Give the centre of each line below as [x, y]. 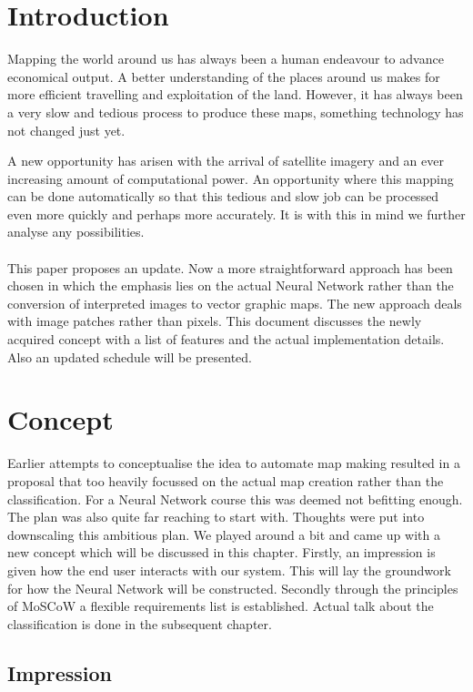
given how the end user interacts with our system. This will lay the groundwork [229, 570]
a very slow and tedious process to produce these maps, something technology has [236, 112]
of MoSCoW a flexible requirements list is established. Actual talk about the [221, 606]
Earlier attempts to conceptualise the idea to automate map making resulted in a [234, 463]
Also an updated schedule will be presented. [130, 356]
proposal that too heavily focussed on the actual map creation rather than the [226, 480]
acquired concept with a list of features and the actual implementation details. [226, 339]
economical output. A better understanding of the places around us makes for [224, 76]
